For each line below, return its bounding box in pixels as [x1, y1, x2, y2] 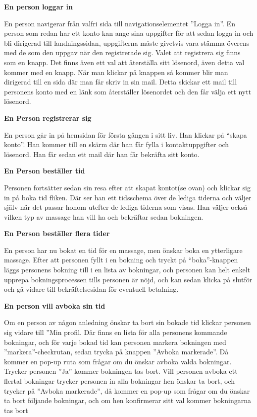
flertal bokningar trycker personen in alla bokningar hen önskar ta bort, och [4, 376, 235, 386]
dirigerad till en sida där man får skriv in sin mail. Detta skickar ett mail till [4, 77, 237, 87]
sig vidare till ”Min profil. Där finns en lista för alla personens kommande [4, 327, 227, 337]
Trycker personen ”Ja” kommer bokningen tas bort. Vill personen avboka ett [4, 366, 238, 376]
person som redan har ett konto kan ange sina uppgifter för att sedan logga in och [4, 28, 254, 38]
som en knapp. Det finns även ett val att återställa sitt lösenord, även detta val [4, 57, 245, 67]
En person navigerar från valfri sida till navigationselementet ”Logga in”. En [4, 18, 235, 28]
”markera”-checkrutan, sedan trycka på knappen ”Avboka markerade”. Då [4, 346, 229, 357]
